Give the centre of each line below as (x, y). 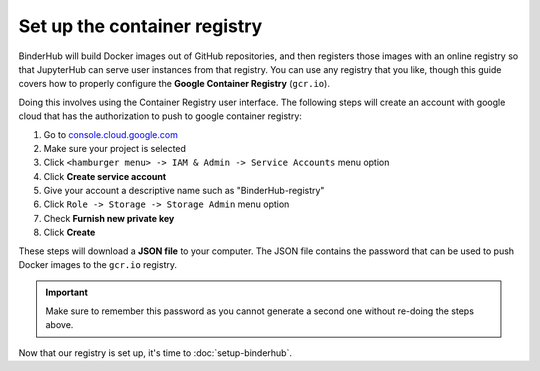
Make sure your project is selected (115, 148)
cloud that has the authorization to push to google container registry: (160, 116)
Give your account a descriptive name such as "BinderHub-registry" (184, 191)
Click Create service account (105, 176)
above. (59, 325)
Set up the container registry (140, 26)
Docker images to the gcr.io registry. (97, 265)
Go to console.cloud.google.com (111, 134)
